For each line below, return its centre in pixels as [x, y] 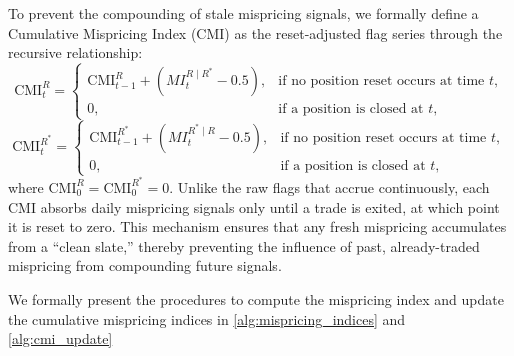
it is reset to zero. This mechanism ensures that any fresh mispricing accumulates [257, 226]
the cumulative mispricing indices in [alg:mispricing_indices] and [207, 318]
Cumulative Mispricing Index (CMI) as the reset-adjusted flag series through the [255, 32]
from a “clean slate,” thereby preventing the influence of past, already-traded [244, 245]
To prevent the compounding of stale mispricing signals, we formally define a [243, 13]
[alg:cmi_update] [60, 338]
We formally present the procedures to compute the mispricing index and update [256, 298]
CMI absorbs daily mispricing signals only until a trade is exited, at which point [254, 206]
